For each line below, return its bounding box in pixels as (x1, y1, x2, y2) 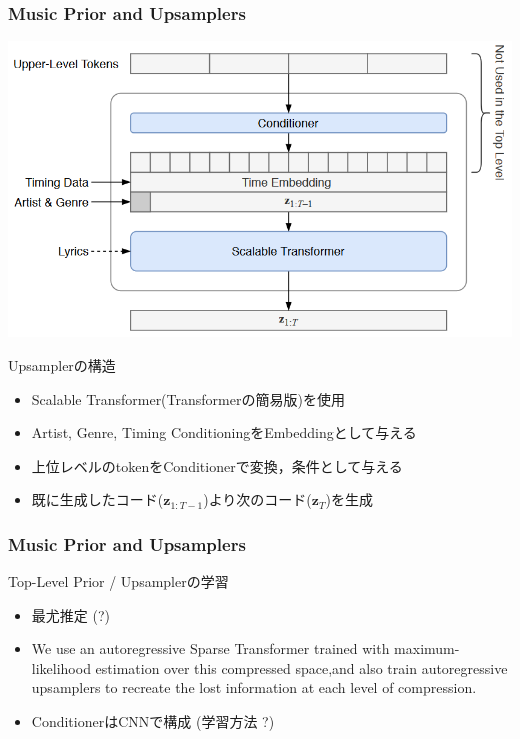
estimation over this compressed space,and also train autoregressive (95, 657, 508, 678)
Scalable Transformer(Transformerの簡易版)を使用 (31, 388, 345, 409)
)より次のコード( (203, 489, 312, 510)
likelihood (31, 657, 91, 678)
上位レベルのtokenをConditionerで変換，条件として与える (31, 455, 403, 476)
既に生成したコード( (31, 489, 164, 510)
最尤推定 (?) (31, 604, 110, 625)
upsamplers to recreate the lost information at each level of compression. (31, 677, 477, 698)
